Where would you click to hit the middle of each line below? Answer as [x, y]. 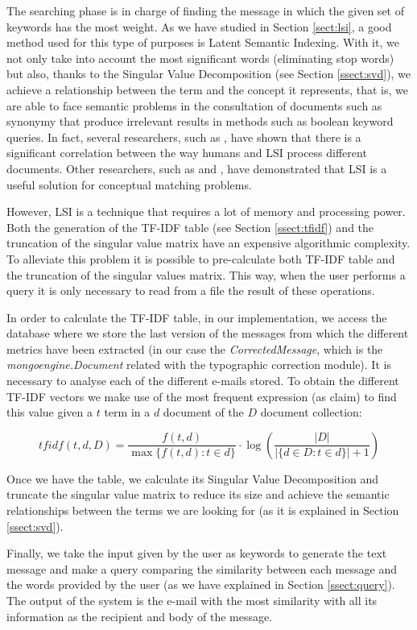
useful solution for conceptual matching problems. [129, 184]
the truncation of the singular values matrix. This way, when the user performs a [206, 274]
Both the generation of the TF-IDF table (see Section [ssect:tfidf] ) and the [190, 227]
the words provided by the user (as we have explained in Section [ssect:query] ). [201, 584]
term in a [127, 412]
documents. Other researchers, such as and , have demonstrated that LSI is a [197, 168]
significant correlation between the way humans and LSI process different [187, 153]
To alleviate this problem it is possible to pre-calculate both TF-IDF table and [201, 258]
